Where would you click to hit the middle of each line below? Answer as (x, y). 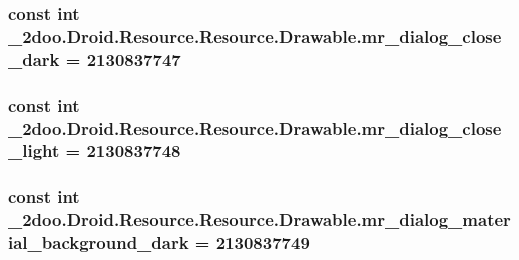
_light (34, 150)
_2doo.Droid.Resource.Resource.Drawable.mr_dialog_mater (259, 219)
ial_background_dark (98, 242)
